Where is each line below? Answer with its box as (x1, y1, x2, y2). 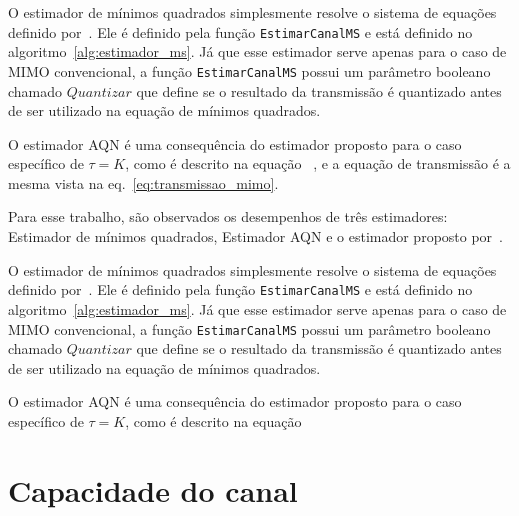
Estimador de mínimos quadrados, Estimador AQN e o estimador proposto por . (8, 226, 504, 247)
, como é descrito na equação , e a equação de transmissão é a (125, 153, 511, 174)
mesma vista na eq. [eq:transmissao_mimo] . (8, 172, 279, 193)
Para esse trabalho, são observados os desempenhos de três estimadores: (8, 206, 448, 227)
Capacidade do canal (8, 469, 298, 510)
